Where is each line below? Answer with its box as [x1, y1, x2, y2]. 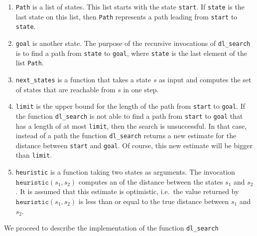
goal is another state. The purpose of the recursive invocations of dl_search [15, 37, 251, 48]
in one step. [123, 84, 159, 94]
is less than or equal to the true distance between [78, 196, 229, 206]
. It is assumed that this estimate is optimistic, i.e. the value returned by [15, 186, 239, 197]
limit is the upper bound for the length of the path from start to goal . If [15, 101, 246, 111]
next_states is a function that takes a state [15, 74, 151, 84]
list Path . [15, 57, 44, 68]
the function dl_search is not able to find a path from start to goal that [15, 110, 243, 121]
